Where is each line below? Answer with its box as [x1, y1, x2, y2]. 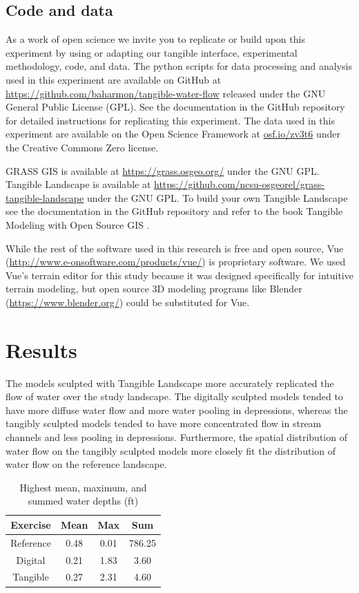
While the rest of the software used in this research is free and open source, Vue [6, 241, 344, 255]
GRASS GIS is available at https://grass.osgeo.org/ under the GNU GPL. [6, 163, 320, 178]
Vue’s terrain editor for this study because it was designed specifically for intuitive [6, 267, 353, 282]
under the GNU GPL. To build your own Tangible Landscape [86, 190, 348, 205]
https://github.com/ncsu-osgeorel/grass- [154, 177, 325, 191]
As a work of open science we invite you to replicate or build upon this [6, 32, 305, 46]
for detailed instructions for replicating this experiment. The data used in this [6, 113, 336, 127]
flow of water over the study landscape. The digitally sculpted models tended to [6, 389, 343, 404]
